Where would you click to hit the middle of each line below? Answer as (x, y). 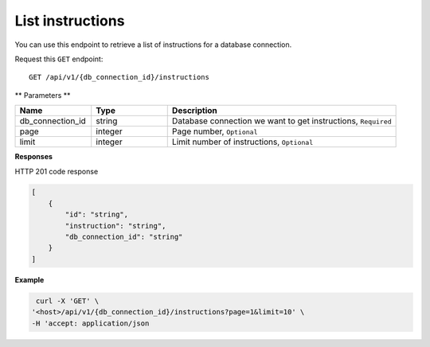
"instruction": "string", (115, 226)
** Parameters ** (43, 95)
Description (195, 111)
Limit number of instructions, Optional (242, 142)
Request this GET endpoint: (59, 59)
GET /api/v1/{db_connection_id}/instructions (119, 77)
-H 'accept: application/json (90, 323)
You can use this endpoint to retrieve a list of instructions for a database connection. (153, 45)
